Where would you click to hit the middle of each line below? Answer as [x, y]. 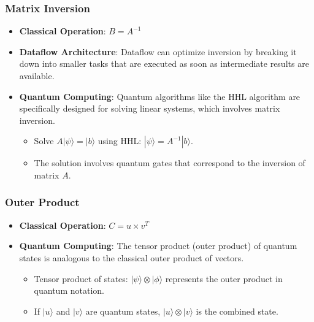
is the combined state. [237, 311]
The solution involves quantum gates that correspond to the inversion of [170, 163]
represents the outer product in [224, 278]
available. [37, 75]
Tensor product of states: [81, 278]
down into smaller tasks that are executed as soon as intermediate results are [164, 63]
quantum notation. [69, 290]
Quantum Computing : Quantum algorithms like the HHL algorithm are [160, 96]
